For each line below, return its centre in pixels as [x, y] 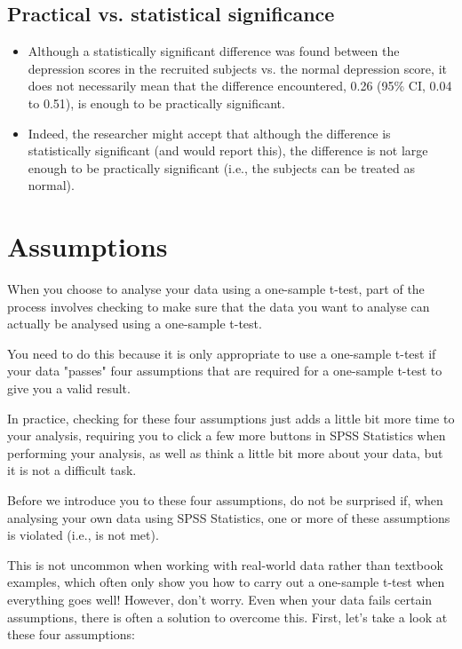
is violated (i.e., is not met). [83, 535]
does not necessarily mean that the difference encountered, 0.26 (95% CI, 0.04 [240, 86]
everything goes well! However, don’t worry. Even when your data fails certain [220, 599]
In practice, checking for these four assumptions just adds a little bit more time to [231, 418]
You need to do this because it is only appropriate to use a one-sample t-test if [222, 353]
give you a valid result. [69, 388]
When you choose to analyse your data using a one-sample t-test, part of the [216, 289]
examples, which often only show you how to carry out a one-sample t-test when [226, 582]
